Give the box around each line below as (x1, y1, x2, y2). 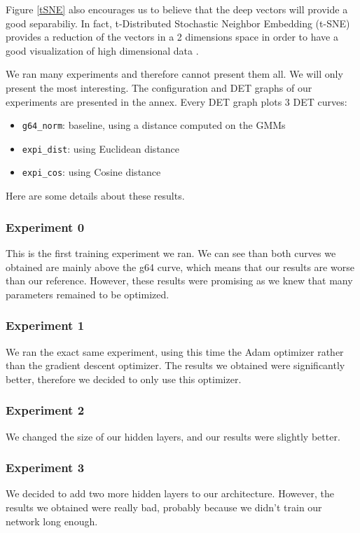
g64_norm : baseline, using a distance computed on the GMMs (22, 118, 286, 132)
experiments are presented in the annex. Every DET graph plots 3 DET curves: (6, 94, 347, 109)
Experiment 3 (6, 459, 85, 476)
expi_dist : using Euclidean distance (22, 141, 180, 155)
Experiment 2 (6, 401, 85, 419)
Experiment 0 (6, 218, 85, 235)
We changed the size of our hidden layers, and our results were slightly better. (6, 429, 340, 443)
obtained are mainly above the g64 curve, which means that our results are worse (6, 259, 354, 274)
